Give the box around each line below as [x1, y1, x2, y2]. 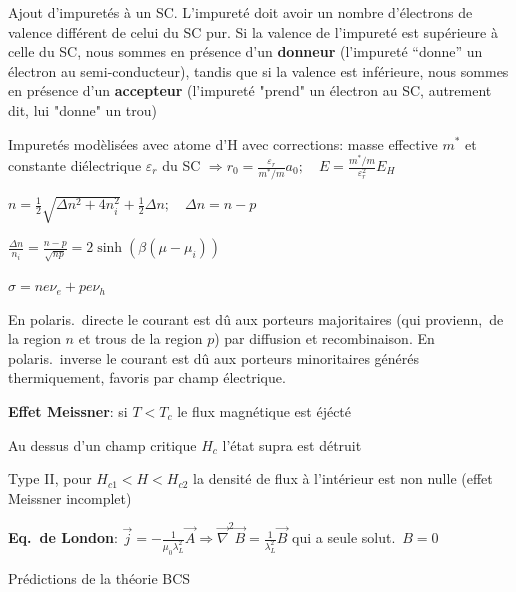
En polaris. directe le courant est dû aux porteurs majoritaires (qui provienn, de [8, 308, 504, 329]
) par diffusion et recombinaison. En [214, 328, 435, 349]
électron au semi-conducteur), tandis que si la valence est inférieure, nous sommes [8, 60, 509, 81]
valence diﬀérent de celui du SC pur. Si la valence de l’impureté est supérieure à [8, 21, 498, 42]
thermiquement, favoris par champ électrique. [8, 367, 286, 388]
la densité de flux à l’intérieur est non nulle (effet [193, 468, 493, 489]
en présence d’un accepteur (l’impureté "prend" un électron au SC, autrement [8, 80, 492, 101]
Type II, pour [8, 468, 92, 489]
